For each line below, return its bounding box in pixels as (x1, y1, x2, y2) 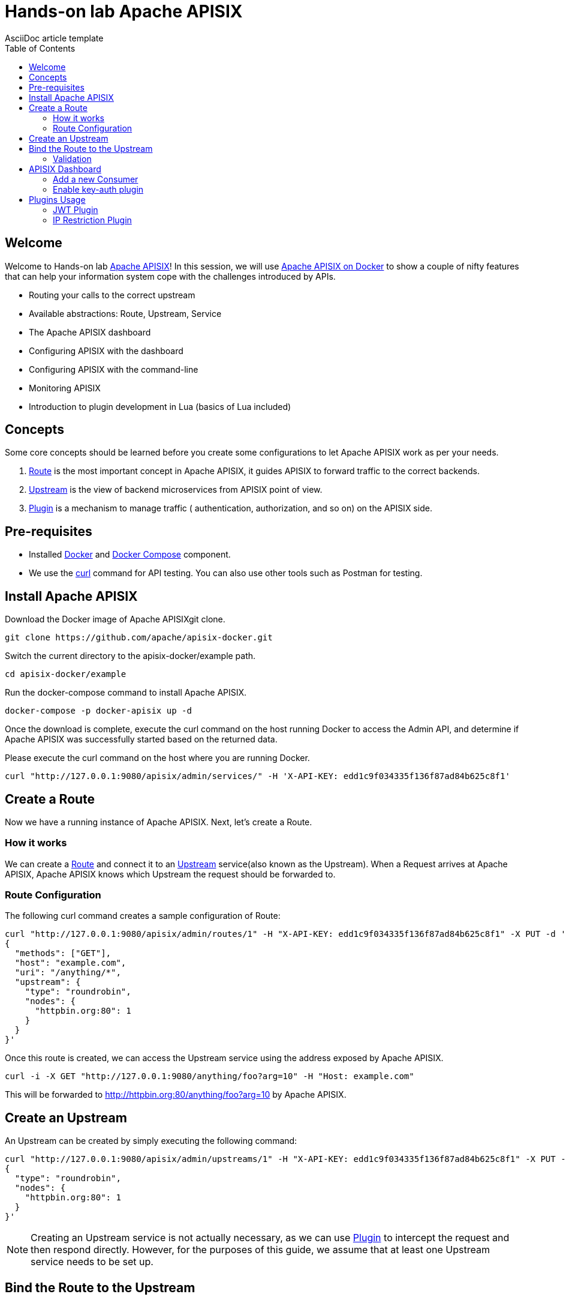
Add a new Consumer (53, 173, 139, 184)
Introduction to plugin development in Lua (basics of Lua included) (29, 401, 291, 412)
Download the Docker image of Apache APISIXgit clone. (5, 614, 225, 625)
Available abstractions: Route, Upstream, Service (29, 308, 222, 319)
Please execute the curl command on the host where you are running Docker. (5, 753, 310, 763)
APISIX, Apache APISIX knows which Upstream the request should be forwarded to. (5, 868, 336, 879)
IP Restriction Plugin (53, 214, 132, 225)
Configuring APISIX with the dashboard (29, 345, 183, 356)
